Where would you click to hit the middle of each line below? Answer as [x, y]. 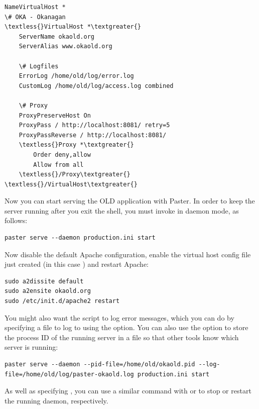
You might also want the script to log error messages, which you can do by [119, 317]
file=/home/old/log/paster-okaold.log [69, 374]
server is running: [31, 347]
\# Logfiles [39, 66]
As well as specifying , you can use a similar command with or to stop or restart [128, 391]
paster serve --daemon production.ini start [80, 238]
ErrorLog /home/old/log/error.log [76, 76]
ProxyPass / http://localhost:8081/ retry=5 [94, 125]
